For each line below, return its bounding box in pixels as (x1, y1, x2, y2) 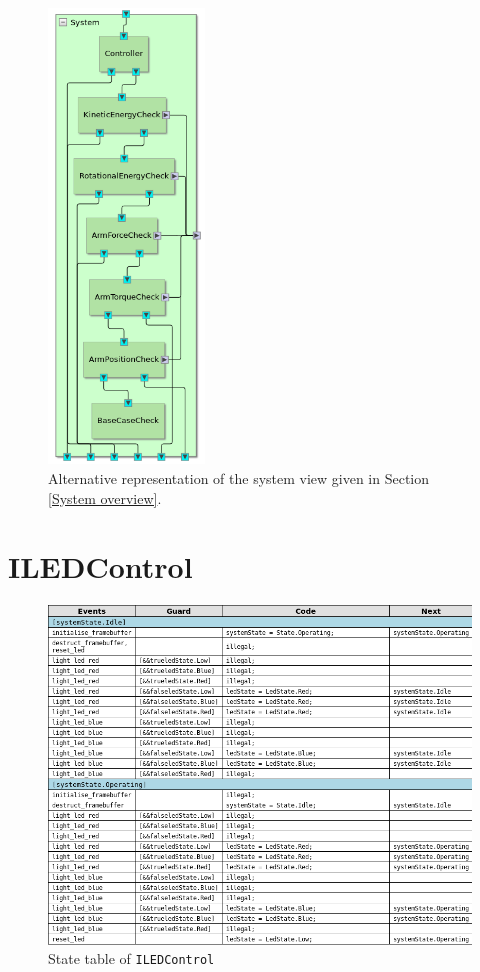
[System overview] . (48, 487, 162, 508)
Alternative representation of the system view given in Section (48, 467, 430, 488)
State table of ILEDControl (48, 948, 215, 969)
